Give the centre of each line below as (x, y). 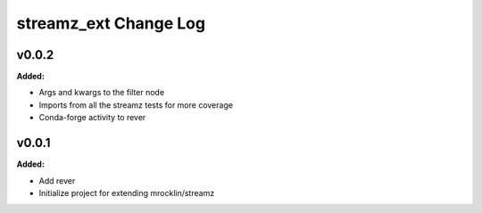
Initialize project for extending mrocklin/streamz (127, 193)
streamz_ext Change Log (111, 23)
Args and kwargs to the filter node (102, 93)
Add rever (57, 180)
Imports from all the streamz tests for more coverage (136, 105)
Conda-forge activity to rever (92, 118)
